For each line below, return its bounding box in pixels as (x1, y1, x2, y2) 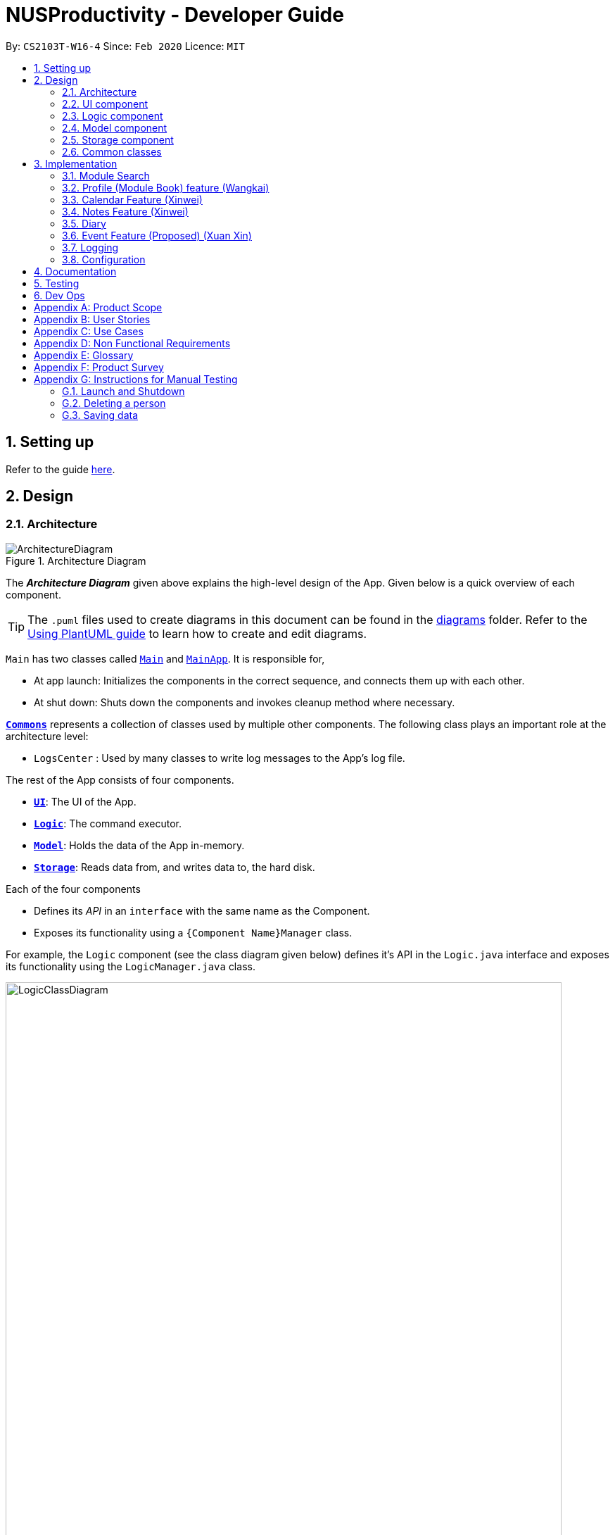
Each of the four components (6, 882, 141, 895)
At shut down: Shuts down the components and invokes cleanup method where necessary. (34, 696, 455, 708)
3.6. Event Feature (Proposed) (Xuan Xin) (62, 229, 252, 242)
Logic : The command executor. (34, 817, 182, 829)
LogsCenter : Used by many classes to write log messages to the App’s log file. (34, 751, 405, 764)
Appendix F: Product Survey (34, 361, 164, 373)
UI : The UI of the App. (34, 795, 137, 808)
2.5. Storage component (62, 133, 174, 146)
